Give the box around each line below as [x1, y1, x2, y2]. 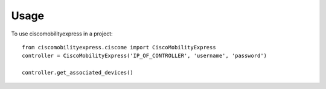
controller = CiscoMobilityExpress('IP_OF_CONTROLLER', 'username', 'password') [22, 52, 267, 60]
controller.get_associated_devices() [22, 69, 134, 76]
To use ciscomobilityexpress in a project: [11, 30, 113, 37]
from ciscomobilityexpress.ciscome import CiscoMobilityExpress [22, 44, 217, 51]
